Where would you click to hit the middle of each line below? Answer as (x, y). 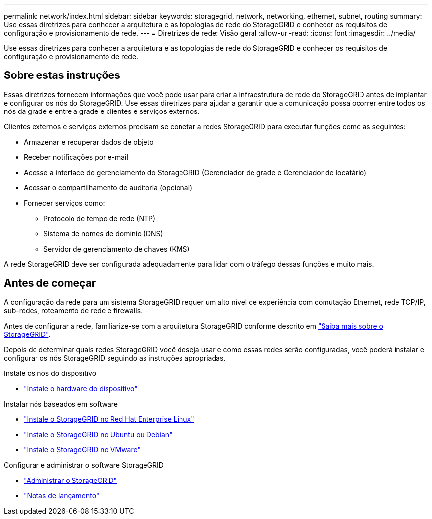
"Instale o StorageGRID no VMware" (82, 449)
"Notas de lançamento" (62, 495)
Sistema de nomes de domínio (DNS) (103, 233)
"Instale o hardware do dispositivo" (81, 388)
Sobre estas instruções (62, 75)
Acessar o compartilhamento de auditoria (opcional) (108, 187)
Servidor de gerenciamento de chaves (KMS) (117, 249)
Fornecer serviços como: (64, 203)
